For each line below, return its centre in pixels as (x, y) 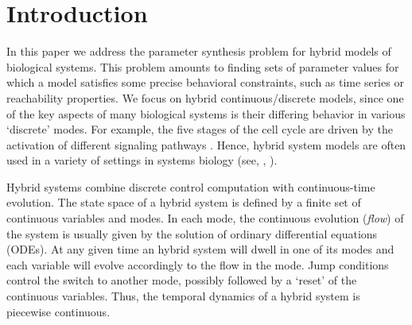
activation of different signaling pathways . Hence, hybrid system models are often (206, 144)
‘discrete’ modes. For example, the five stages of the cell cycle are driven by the (200, 129)
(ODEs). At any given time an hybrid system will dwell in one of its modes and (200, 249)
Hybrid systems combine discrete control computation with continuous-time (191, 186)
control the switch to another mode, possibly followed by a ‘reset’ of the (182, 280)
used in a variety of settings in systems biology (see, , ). (142, 160)
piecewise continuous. (58, 311)
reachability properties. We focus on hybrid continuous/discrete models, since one (205, 97)
